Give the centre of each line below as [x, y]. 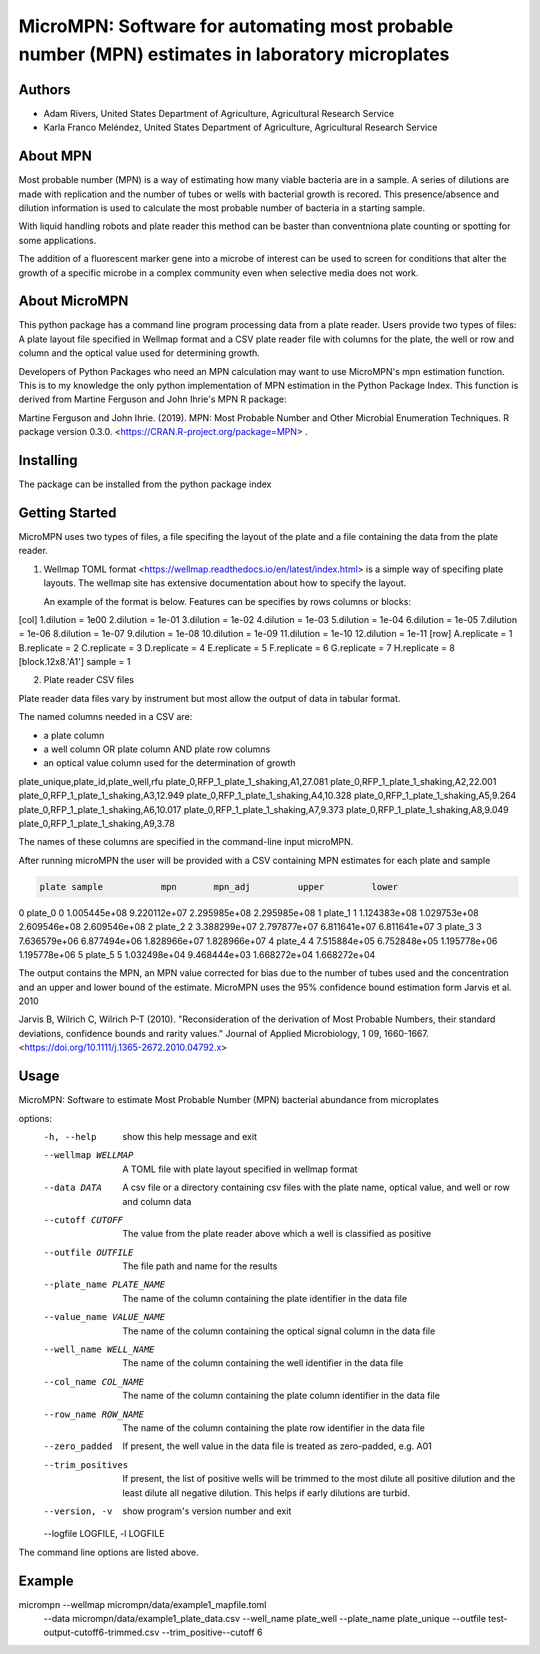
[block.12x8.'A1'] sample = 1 [74, 662]
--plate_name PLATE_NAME [104, 1284]
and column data [157, 1201]
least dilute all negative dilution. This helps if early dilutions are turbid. [266, 1492]
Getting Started [67, 512]
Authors [44, 89]
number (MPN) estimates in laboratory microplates [234, 54]
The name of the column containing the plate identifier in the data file [265, 1298]
